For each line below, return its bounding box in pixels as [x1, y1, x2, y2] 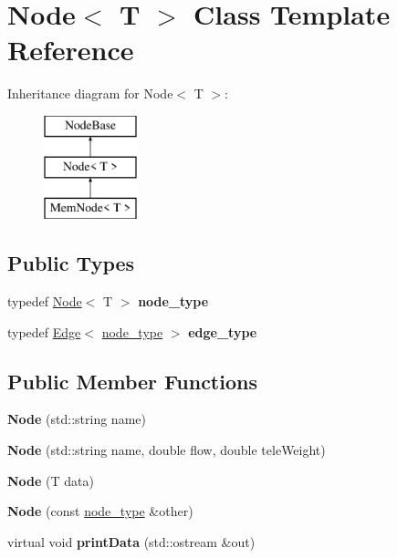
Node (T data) [7, 470, 94, 490]
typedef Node [7, 292, 82, 311]
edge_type [188, 322, 257, 341]
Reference [7, 31, 134, 68]
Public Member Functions [7, 367, 257, 395]
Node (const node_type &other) [7, 501, 193, 521]
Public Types [7, 249, 135, 277]
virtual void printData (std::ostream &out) [7, 532, 256, 551]
